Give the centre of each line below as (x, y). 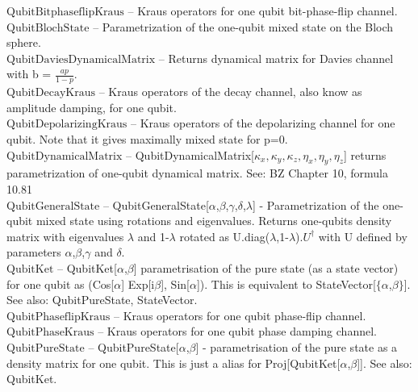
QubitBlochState (48, 28)
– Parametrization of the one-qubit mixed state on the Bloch (243, 26)
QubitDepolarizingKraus (67, 125)
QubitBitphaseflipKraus (65, 12)
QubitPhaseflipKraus (59, 317)
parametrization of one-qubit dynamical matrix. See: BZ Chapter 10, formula (197, 173)
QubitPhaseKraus (50, 333)
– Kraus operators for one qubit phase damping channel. (237, 331)
